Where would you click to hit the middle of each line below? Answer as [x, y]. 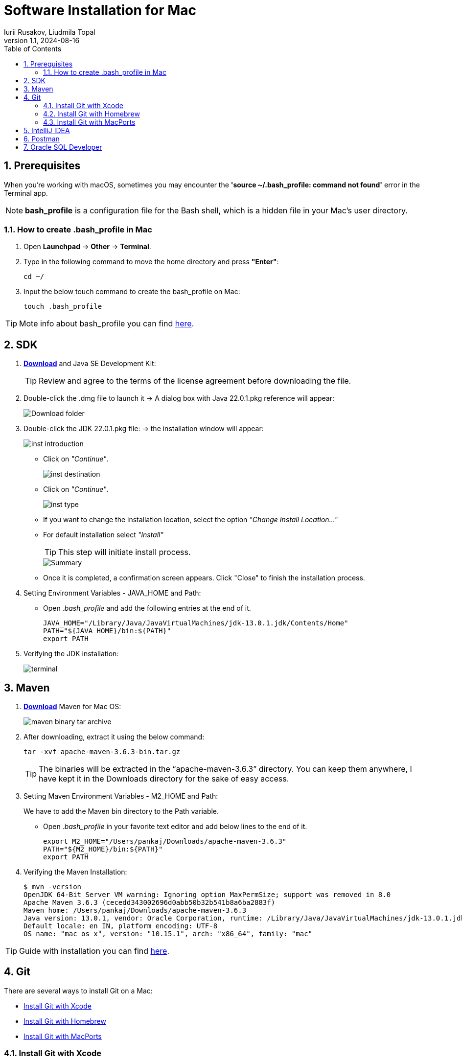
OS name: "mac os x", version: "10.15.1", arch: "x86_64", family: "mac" [168, 934]
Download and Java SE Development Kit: [90, 364]
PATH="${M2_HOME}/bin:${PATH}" [103, 849]
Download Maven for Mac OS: [72, 707]
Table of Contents [33, 48]
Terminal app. [26, 193]
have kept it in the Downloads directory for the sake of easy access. [164, 779]
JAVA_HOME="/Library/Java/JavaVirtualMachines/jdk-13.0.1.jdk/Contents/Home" [196, 623]
